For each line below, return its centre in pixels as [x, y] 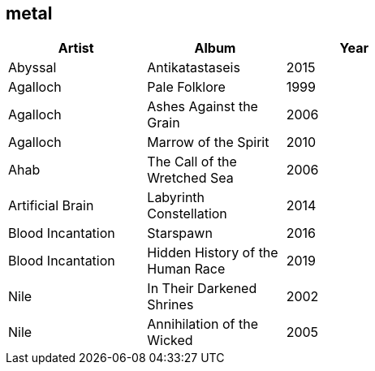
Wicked [170, 341]
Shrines [170, 305]
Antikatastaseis [194, 68]
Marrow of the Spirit [208, 142]
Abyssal [32, 68]
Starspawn [180, 233]
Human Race [186, 269]
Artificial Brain [51, 206]
